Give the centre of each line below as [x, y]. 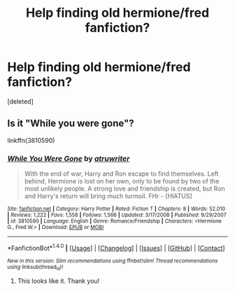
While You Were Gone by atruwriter [69, 158]
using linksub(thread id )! [35, 267]
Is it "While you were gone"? [71, 124]
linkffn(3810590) [31, 140]
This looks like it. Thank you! [58, 281]
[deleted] [20, 101]
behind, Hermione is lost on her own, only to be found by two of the [122, 181]
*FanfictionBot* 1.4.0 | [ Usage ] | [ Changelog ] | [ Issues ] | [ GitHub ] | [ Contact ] [116, 248]
